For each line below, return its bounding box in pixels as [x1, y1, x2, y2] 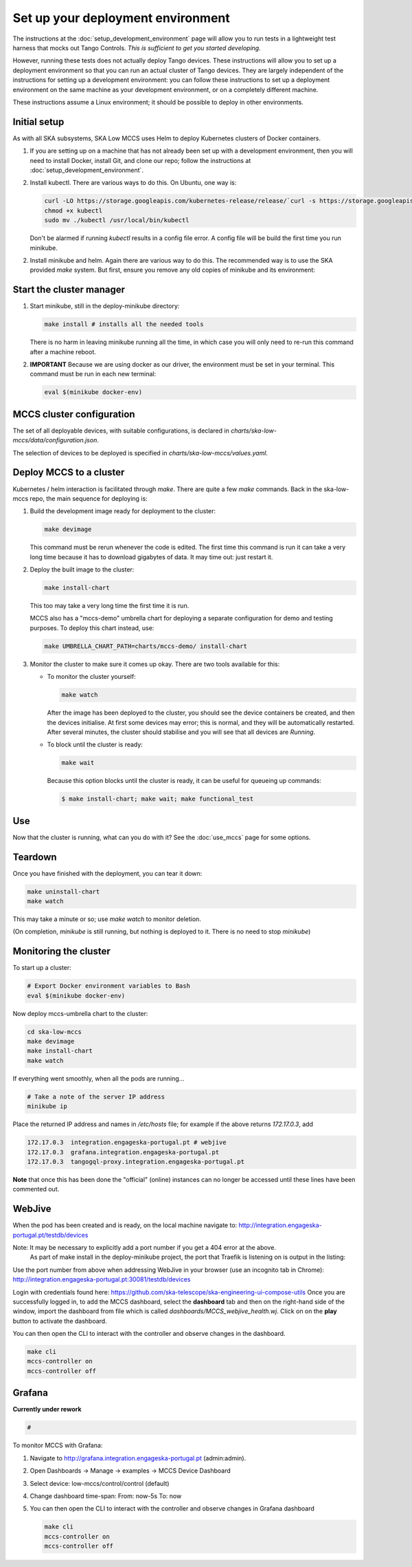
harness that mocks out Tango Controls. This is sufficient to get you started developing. [12, 43, 261, 52]
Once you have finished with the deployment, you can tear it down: [12, 869, 203, 877]
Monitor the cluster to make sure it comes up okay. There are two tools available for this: [30, 660, 280, 668]
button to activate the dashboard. [12, 1317, 107, 1325]
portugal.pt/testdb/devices [12, 1231, 89, 1239]
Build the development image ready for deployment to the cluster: [30, 507, 216, 515]
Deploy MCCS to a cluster [12, 466, 125, 478]
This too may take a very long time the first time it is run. [30, 602, 190, 609]
